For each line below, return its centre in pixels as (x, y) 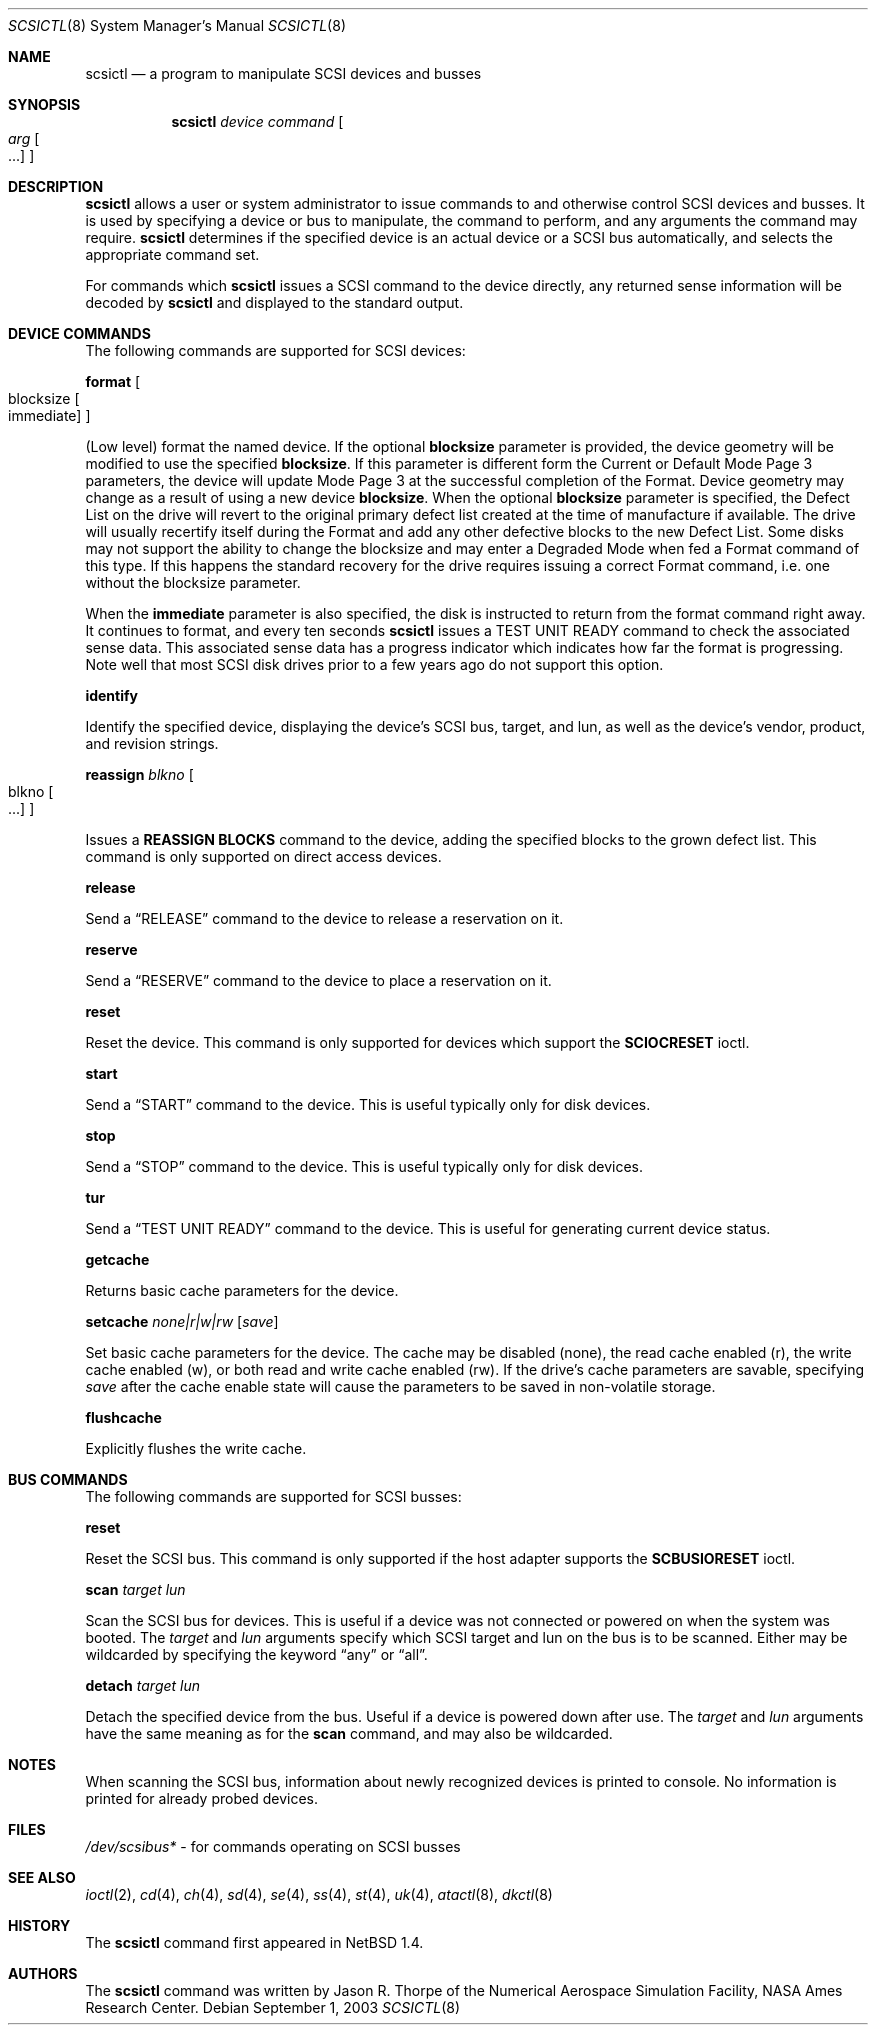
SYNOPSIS (44, 104)
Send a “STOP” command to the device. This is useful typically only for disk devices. (364, 1166)
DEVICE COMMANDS (79, 333)
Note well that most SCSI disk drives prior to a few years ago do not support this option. (374, 664)
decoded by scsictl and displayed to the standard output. (274, 302)
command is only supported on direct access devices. (263, 856)
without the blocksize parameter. (193, 582)
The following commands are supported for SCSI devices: (275, 350)
